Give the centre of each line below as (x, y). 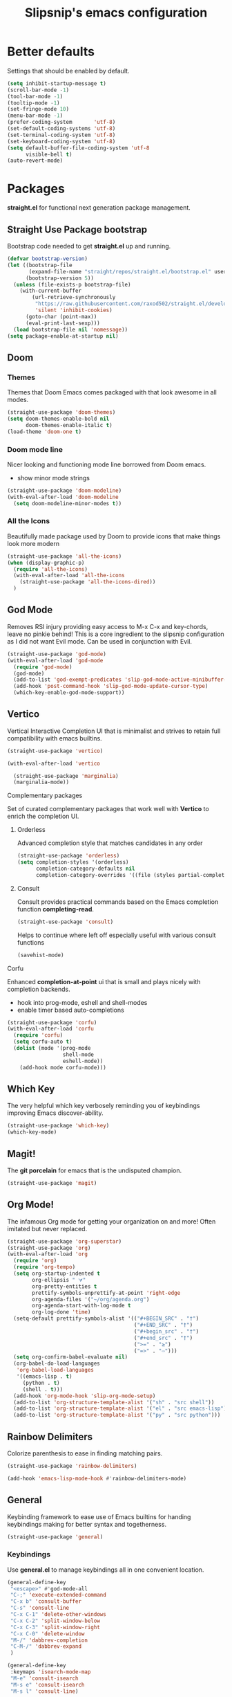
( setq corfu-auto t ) (43, 1042)
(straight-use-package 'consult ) (65, 922)
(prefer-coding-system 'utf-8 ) (61, 122)
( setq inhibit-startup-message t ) (57, 83)
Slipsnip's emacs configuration (116, 13)
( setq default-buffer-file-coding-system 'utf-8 (78, 148)
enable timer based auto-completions (70, 1010)
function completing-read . (56, 909)
